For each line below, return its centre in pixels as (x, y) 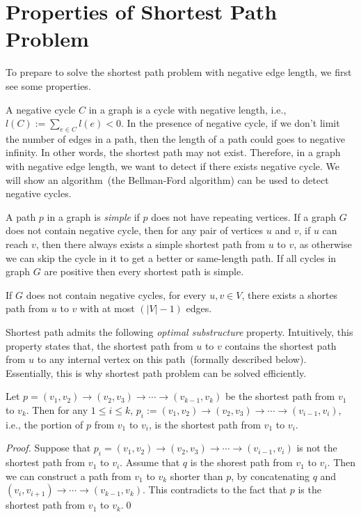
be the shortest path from (280, 396)
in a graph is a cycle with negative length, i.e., (187, 109)
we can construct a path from (69, 476)
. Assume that (150, 462)
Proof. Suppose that (48, 448)
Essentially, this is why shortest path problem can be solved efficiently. (156, 372)
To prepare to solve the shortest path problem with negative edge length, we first (179, 72)
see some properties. (48, 85)
